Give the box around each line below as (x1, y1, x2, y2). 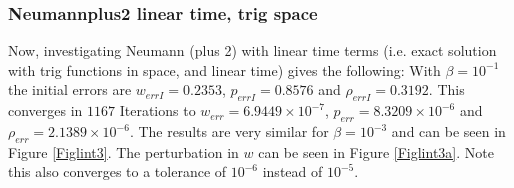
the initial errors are (8, 79, 132, 100)
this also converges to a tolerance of (8, 161, 227, 182)
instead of (262, 161, 323, 182)
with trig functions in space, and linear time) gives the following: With (8, 59, 441, 80)
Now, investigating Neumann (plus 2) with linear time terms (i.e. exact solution (8, 40, 497, 61)
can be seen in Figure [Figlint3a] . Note (258, 141, 494, 162)
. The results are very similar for (129, 121, 329, 141)
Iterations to (119, 100, 196, 121)
